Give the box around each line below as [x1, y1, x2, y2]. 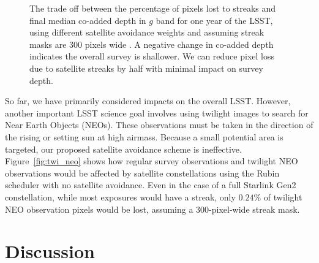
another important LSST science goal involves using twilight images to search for [5, 106, 309, 119]
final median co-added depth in [29, 13, 146, 26]
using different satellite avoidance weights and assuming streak [29, 26, 265, 39]
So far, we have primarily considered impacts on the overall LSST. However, [5, 94, 291, 107]
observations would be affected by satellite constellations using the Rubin [5, 166, 280, 179]
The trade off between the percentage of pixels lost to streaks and [29, 2, 276, 14]
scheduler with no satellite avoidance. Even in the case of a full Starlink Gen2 [5, 178, 296, 191]
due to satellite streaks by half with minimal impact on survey [29, 61, 263, 74]
